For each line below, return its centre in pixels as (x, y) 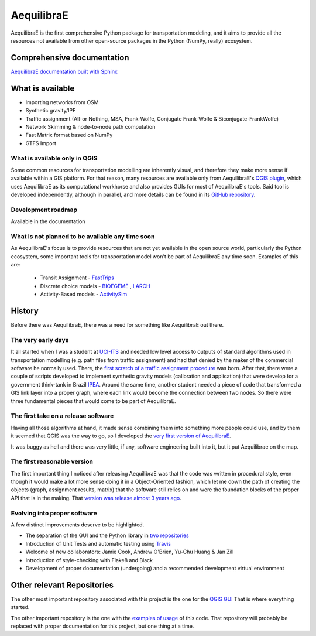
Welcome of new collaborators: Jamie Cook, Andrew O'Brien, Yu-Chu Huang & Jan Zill (130, 552)
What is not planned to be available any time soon (83, 236)
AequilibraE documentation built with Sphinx (64, 71)
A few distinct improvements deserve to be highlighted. (78, 525)
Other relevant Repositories (62, 585)
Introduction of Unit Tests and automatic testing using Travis (98, 543)
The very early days (40, 340)
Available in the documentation (48, 221)
